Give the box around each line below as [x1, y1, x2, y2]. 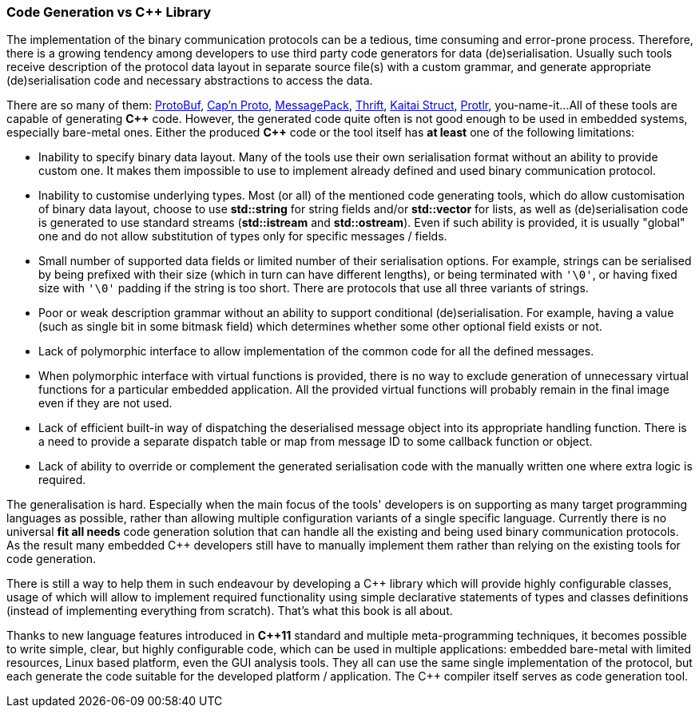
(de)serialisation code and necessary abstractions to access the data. [6, 73, 373, 88]
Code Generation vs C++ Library [6, 4, 212, 20]
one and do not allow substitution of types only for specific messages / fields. [38, 229, 447, 244]
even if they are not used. [38, 396, 173, 411]
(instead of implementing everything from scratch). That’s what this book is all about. [6, 604, 453, 618]
